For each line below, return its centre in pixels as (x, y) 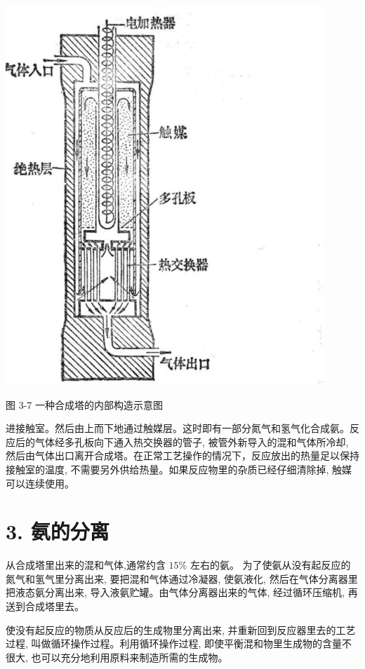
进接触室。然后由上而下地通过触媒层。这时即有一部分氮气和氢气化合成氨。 (178, 428)
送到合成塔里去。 (45, 606)
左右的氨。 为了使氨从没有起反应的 (270, 565)
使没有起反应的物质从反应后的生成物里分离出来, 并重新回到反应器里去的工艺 (181, 629)
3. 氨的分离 (58, 531)
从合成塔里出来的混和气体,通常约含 (86, 565)
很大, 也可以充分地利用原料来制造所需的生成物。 (117, 657)
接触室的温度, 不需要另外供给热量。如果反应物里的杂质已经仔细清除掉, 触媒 (179, 469)
